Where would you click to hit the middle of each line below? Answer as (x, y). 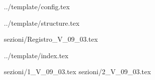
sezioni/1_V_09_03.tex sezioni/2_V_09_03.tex (77, 72)
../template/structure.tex (42, 23)
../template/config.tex (37, 6)
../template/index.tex (36, 55)
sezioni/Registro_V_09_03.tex (51, 39)
